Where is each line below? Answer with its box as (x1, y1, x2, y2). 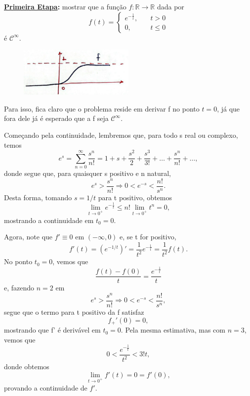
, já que (217, 103, 240, 113)
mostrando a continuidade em (4, 215, 94, 225)
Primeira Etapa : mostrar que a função (4, 1, 126, 11)
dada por (157, 1, 184, 11)
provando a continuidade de (4, 382, 87, 393)
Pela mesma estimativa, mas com (125, 325, 225, 335)
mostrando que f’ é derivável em (4, 325, 101, 335)
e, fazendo (4, 283, 35, 293)
